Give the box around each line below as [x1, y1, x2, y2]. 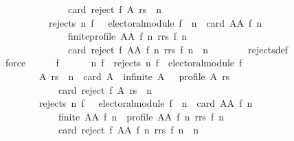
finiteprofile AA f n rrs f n [67, 29, 187, 43]
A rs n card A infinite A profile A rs [38, 68, 230, 83]
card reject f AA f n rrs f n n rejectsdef [67, 42, 289, 56]
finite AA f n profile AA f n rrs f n [58, 109, 224, 123]
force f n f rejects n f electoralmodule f [5, 55, 242, 70]
